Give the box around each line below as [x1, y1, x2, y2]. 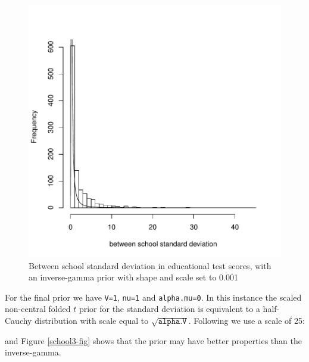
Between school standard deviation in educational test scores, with [29, 259, 271, 271]
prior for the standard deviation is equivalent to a [79, 302, 260, 315]
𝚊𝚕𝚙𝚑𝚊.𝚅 [158, 317, 187, 326]
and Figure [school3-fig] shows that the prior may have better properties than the [5, 334, 302, 347]
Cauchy [5, 314, 32, 327]
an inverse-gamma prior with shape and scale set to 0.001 [29, 271, 238, 283]
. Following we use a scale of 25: [188, 314, 305, 327]
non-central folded [5, 302, 71, 315]
